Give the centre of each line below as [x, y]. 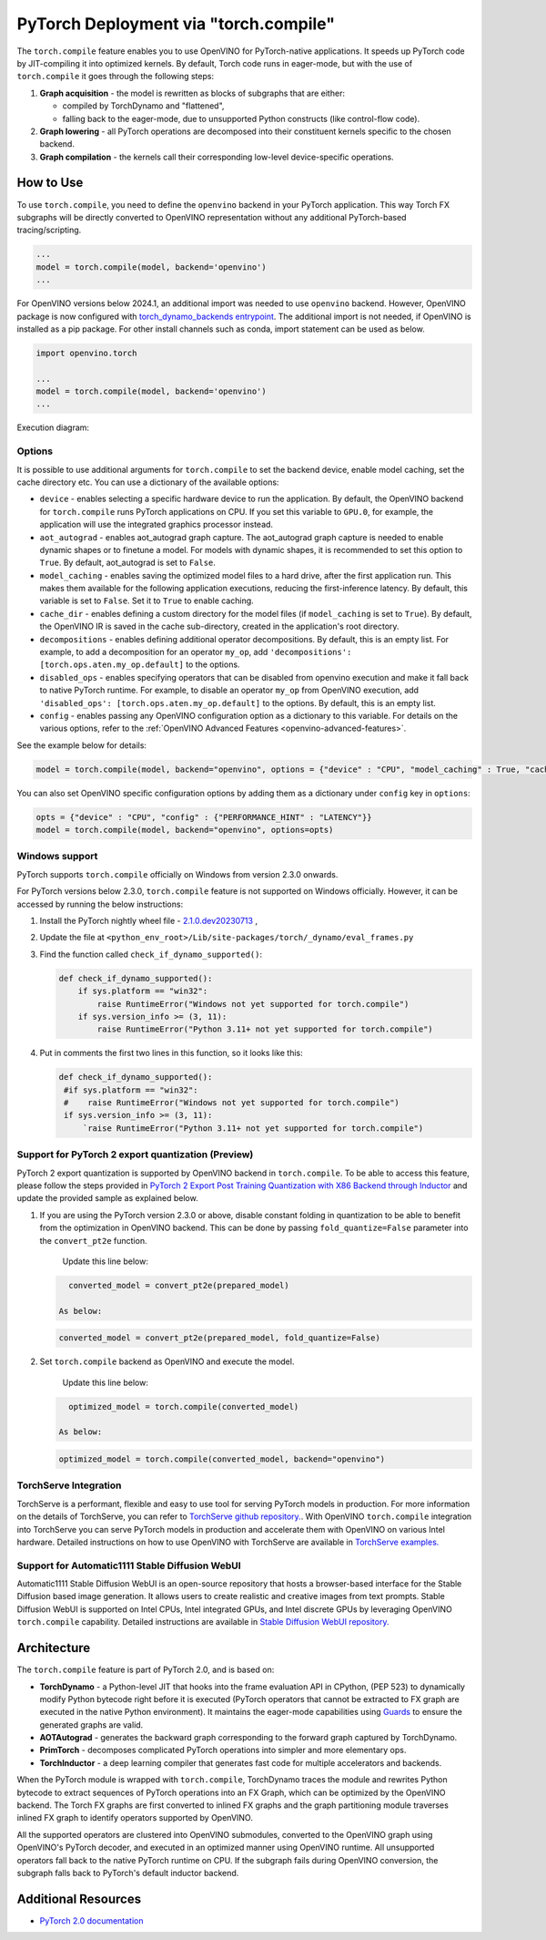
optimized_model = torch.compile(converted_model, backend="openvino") [222, 1459]
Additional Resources [79, 1899]
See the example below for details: [82, 745]
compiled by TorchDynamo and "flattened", [143, 106]
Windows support [57, 857]
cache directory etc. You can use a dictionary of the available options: [148, 482]
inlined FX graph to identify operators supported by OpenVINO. [135, 1818]
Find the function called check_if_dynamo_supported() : [151, 954]
